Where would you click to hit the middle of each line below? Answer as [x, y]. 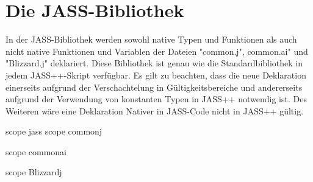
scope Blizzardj [34, 172]
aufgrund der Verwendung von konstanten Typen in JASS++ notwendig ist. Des [156, 99]
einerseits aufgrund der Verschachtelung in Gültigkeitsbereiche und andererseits [154, 87]
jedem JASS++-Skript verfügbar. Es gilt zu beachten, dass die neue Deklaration [156, 75]
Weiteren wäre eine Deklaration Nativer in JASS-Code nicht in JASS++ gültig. [155, 110]
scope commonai [36, 151]
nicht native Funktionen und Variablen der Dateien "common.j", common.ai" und [157, 51]
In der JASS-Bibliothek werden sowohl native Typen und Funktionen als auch [151, 39]
